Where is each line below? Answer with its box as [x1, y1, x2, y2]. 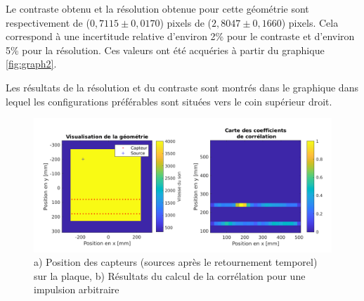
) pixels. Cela [281, 15, 339, 30]
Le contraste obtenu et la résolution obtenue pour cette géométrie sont [6, 1, 309, 15]
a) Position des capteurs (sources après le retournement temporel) [34, 255, 318, 269]
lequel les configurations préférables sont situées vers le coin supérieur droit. [6, 94, 332, 108]
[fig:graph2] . [6, 56, 57, 71]
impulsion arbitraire [34, 282, 119, 297]
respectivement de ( [6, 15, 90, 30]
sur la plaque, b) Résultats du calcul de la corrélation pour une [34, 268, 306, 283]
